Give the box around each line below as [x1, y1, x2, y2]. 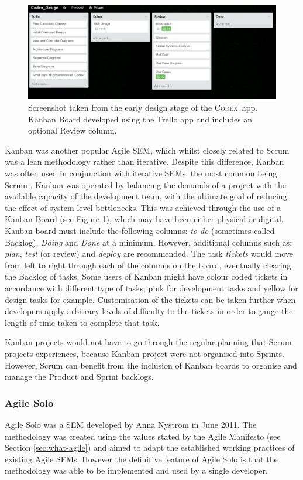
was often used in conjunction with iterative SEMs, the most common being [5, 167, 277, 179]
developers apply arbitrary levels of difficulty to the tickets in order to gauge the [5, 305, 293, 317]
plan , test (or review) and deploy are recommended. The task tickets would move [5, 247, 294, 260]
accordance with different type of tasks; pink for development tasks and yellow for [5, 281, 298, 294]
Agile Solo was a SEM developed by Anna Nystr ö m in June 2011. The [5, 418, 257, 430]
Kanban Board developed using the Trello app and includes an [28, 113, 253, 125]
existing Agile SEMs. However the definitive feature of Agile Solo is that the [5, 452, 278, 465]
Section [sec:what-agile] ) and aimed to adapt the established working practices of [5, 441, 295, 454]
